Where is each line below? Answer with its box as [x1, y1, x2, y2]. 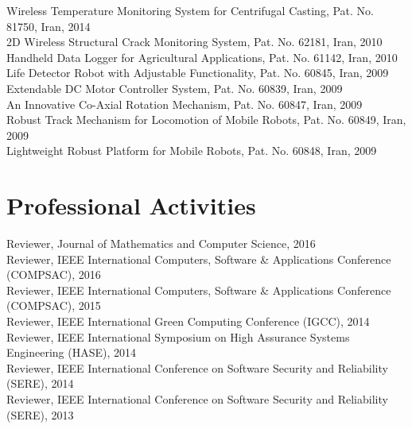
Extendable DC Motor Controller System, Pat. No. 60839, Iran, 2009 [6, 79, 343, 96]
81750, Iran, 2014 [6, 17, 91, 34]
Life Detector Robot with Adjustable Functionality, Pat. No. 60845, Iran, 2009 [6, 64, 389, 81]
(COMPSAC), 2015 [6, 297, 101, 314]
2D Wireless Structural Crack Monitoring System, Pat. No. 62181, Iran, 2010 [6, 33, 383, 50]
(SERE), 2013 [6, 406, 74, 423]
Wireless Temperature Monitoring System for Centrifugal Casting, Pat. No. [6, 2, 374, 18]
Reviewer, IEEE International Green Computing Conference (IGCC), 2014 [6, 313, 370, 330]
